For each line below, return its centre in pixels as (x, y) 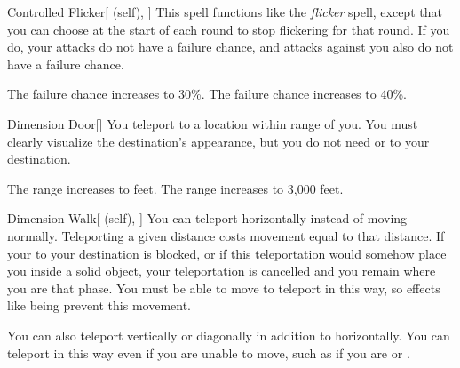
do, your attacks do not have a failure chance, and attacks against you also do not (230, 47)
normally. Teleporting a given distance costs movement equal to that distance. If (226, 235)
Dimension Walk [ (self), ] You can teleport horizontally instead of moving (207, 218)
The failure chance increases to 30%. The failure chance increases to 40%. (207, 94)
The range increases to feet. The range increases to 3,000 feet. (175, 188)
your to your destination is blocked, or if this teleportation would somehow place (227, 253)
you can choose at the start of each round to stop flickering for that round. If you (229, 29)
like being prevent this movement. (99, 305)
